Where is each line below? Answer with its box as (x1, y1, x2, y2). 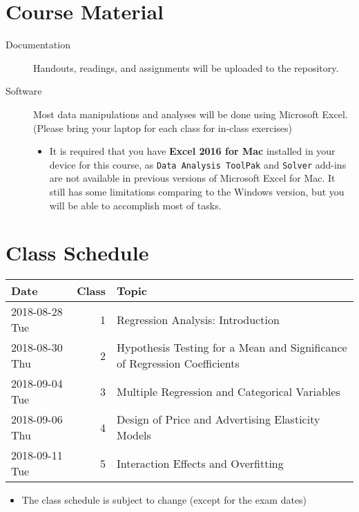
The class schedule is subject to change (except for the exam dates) (21, 493, 307, 507)
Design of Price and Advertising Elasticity (117, 411, 320, 428)
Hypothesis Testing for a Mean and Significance (117, 339, 347, 356)
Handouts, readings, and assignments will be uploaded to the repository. (33, 60, 339, 75)
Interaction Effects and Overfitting (117, 455, 284, 471)
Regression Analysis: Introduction (117, 311, 280, 328)
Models (117, 427, 151, 444)
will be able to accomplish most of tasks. (49, 198, 222, 212)
